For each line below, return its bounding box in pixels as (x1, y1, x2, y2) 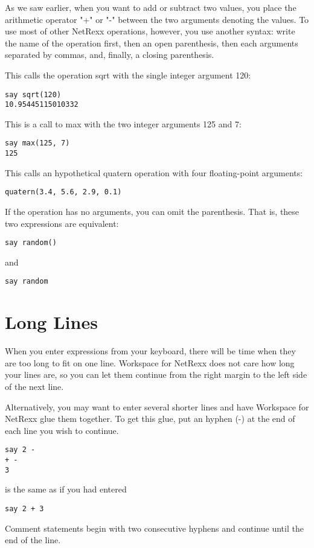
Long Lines (5, 310, 98, 334)
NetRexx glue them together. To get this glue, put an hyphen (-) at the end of (5, 412, 295, 425)
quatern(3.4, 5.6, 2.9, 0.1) (5, 188, 122, 197)
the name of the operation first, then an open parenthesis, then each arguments (5, 36, 298, 49)
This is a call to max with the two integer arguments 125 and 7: (5, 117, 242, 130)
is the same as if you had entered (5, 483, 127, 495)
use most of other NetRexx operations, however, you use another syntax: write (5, 25, 295, 37)
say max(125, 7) (5, 139, 70, 148)
